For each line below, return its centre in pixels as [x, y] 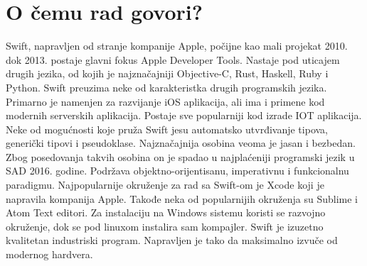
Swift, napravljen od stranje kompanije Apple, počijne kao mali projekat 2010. [177, 46]
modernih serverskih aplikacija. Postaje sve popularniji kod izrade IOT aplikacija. [184, 115]
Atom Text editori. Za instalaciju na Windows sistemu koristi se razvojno [166, 212]
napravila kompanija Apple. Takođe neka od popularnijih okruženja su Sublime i [182, 198]
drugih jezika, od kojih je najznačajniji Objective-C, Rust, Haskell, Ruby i [167, 73]
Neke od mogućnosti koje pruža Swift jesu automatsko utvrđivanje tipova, [167, 129]
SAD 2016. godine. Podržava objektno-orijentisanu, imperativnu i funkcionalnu [177, 171]
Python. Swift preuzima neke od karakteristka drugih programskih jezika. [166, 87]
